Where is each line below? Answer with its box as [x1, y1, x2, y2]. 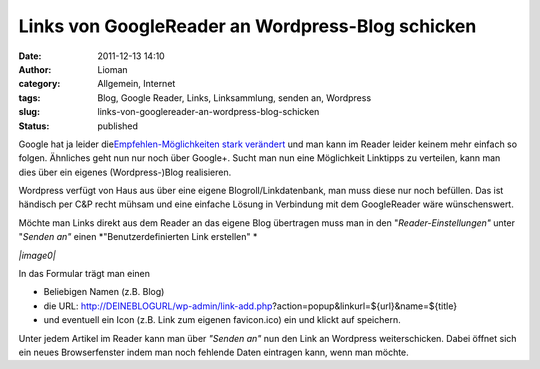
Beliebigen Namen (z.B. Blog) [43, 286, 165, 298]
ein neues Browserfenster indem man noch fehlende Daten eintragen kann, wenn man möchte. [18, 346, 409, 358]
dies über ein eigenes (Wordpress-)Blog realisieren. [18, 166, 232, 178]
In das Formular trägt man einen [18, 268, 150, 280]
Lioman [97, 63, 129, 75]
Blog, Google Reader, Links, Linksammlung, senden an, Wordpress [97, 91, 372, 104]
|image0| [18, 249, 57, 261]
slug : [18, 106, 40, 118]
